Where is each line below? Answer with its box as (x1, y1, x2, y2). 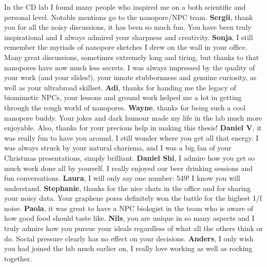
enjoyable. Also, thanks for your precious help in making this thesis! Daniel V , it (4, 122, 262, 133)
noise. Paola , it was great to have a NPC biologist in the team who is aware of (4, 202, 253, 213)
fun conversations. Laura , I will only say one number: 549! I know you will (4, 173, 240, 183)
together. (4, 253, 32, 263)
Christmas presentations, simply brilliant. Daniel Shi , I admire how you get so (4, 152, 255, 163)
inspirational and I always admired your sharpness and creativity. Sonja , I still (4, 31, 253, 42)
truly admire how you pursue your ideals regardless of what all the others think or (4, 223, 263, 234)
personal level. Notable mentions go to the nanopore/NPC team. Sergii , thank (4, 11, 253, 22)
